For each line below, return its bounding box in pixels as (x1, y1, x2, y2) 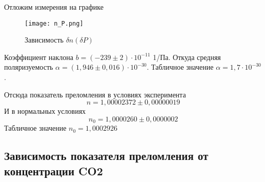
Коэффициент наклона (4, 51, 73, 62)
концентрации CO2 (4, 163, 103, 178)
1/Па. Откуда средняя (153, 51, 221, 62)
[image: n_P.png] (25, 19, 84, 27)
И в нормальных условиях (4, 106, 86, 116)
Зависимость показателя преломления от (4, 148, 209, 164)
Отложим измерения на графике (4, 2, 104, 12)
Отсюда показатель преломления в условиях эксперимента (4, 89, 186, 99)
